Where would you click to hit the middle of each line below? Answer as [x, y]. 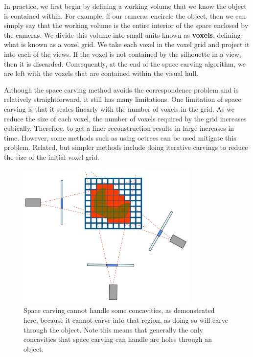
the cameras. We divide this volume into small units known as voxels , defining [122, 35]
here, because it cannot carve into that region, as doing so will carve [126, 320]
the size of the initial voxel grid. [52, 156]
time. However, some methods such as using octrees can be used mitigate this [120, 137]
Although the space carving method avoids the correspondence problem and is [121, 89]
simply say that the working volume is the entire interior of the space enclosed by [126, 25]
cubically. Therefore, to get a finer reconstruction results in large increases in [119, 128]
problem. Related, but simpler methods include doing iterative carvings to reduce [126, 147]
